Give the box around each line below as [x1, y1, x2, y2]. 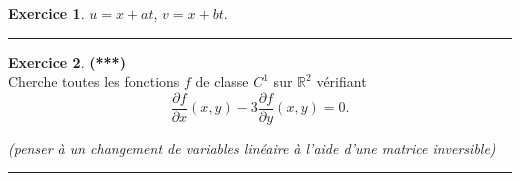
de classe [195, 71, 249, 92]
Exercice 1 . [8, 3, 85, 23]
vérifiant [316, 71, 367, 92]
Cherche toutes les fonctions [8, 71, 180, 92]
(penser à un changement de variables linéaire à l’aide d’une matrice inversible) [8, 137, 496, 158]
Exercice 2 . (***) [8, 51, 126, 72]
